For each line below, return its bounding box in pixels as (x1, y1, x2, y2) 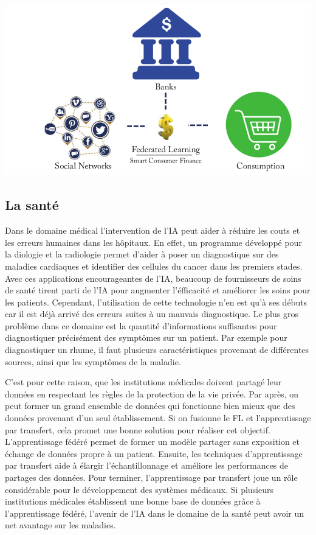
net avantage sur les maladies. (5, 519, 116, 531)
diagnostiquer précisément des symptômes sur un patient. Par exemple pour (5, 331, 287, 344)
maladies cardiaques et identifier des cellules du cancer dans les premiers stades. (5, 259, 303, 272)
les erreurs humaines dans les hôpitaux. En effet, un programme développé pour (5, 236, 302, 248)
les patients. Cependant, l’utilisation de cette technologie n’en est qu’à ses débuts (5, 295, 307, 308)
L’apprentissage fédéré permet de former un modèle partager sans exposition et (5, 435, 300, 448)
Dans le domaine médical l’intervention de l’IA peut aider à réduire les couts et (5, 224, 300, 237)
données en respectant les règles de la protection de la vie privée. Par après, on (5, 387, 298, 400)
